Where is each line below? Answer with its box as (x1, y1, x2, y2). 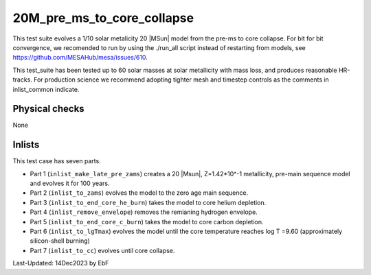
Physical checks (12, 103, 85, 115)
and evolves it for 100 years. (30, 179, 110, 188)
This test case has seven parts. (12, 157, 101, 165)
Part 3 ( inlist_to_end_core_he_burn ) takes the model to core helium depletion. (30, 198, 267, 206)
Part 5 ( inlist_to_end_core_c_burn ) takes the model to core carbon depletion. (30, 217, 264, 226)
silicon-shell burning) (30, 237, 91, 245)
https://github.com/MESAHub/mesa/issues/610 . (12, 53, 148, 62)
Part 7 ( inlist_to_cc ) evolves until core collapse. (30, 246, 175, 254)
